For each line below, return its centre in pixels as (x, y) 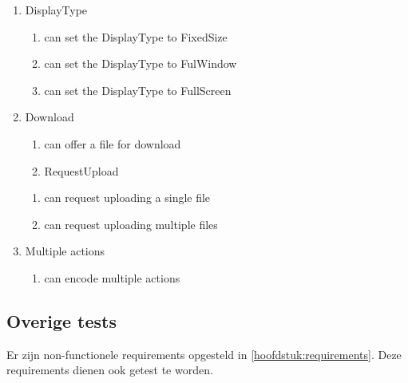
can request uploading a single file (127, 197)
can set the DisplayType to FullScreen (138, 90)
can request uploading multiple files (131, 224)
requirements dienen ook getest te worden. (110, 370)
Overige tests (62, 320)
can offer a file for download (113, 143)
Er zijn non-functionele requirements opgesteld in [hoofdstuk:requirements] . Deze (204, 354)
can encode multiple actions (112, 277)
